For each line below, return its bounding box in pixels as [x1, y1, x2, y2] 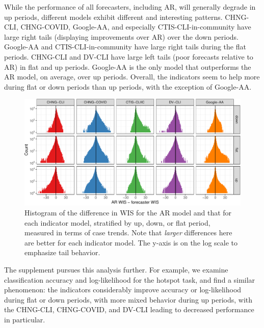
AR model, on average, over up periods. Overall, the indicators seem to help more [4, 71, 260, 82]
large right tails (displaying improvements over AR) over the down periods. [4, 31, 239, 42]
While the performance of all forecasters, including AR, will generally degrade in [4, 2, 256, 12]
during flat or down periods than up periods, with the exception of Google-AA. [4, 81, 252, 92]
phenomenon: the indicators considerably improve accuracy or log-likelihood [4, 284, 242, 295]
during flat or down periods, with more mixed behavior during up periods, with [4, 294, 253, 305]
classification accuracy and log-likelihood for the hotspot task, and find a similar [4, 274, 255, 285]
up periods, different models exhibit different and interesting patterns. [4, 11, 223, 22]
